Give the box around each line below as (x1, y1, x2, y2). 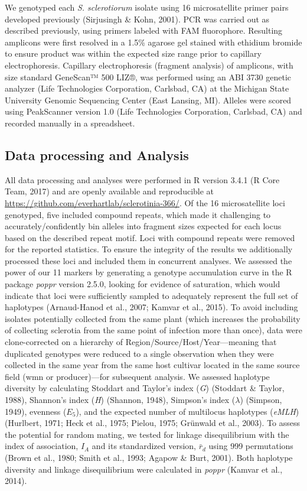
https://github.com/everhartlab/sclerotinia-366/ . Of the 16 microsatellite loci (5, 196, 285, 209)
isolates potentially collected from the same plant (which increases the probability (5, 312, 301, 324)
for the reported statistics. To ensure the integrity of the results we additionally (5, 243, 293, 255)
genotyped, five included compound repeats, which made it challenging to (5, 208, 271, 220)
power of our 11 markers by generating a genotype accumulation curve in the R (5, 266, 292, 278)
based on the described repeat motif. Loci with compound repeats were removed (5, 231, 295, 243)
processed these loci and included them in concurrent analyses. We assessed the (5, 254, 292, 266)
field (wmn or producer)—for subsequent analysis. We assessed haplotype (5, 370, 270, 382)
